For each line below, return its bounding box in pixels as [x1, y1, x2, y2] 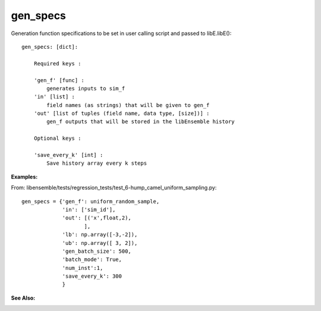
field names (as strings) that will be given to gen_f [46, 102, 210, 108]
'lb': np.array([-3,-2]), [62, 231, 138, 238]
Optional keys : [33, 135, 81, 142]
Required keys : [33, 60, 81, 67]
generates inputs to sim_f [46, 85, 125, 92]
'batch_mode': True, [62, 256, 122, 263]
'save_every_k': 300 [62, 273, 122, 279]
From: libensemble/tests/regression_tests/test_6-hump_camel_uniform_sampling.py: [11, 184, 217, 191]
